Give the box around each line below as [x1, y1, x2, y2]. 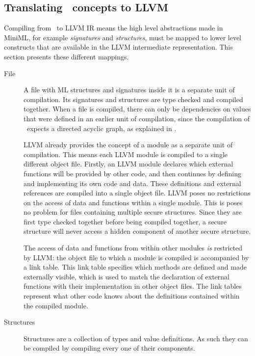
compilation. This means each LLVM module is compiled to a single [24, 149, 228, 159]
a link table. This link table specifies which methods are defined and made [24, 262, 247, 272]
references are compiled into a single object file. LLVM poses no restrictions [24, 188, 251, 198]
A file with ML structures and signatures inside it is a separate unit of [24, 84, 235, 95]
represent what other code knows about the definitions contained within [24, 291, 240, 301]
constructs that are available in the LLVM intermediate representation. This [4, 42, 233, 52]
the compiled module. [24, 300, 88, 310]
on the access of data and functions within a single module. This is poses [24, 197, 243, 207]
